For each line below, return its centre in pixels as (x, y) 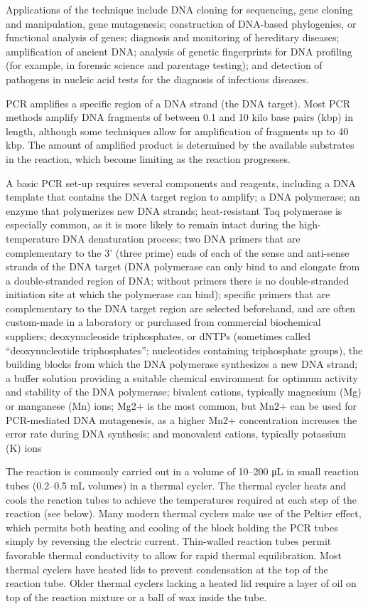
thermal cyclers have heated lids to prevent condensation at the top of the (167, 569)
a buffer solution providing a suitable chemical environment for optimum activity (182, 377)
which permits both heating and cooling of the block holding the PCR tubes (172, 527)
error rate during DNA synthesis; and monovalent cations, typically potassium (176, 434)
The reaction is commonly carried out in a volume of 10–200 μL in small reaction (183, 471)
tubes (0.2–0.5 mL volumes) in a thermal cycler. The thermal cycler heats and (176, 485)
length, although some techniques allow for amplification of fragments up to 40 (177, 131)
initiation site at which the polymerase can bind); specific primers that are (168, 294)
